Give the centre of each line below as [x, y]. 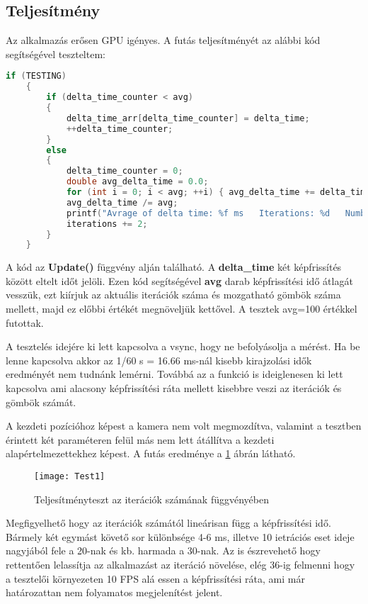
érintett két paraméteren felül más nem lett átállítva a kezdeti [140, 439]
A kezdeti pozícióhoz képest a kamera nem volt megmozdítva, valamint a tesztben [184, 426]
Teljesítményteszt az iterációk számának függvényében [151, 499]
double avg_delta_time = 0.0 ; [137, 182]
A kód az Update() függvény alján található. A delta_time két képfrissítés [174, 267]
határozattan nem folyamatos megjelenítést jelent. [114, 592]
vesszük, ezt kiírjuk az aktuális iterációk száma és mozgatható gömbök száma [173, 295]
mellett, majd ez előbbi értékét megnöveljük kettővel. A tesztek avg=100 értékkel [182, 309]
